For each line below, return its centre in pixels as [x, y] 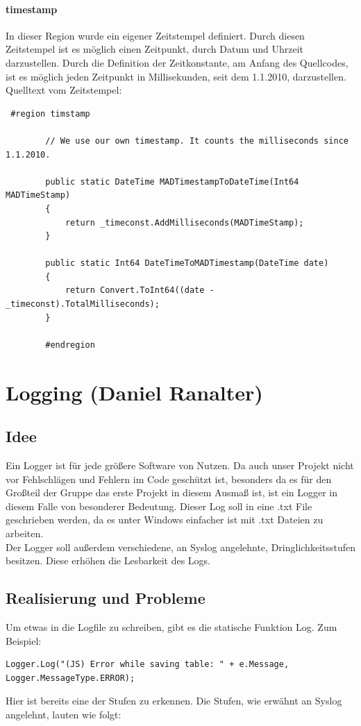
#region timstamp [50, 113]
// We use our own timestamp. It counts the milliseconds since [197, 141]
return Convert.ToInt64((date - [140, 290]
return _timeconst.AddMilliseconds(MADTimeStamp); [184, 222]
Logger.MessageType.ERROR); [70, 678]
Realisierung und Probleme [106, 598]
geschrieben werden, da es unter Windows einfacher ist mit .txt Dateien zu [165, 520]
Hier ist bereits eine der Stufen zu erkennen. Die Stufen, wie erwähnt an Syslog [174, 701]
